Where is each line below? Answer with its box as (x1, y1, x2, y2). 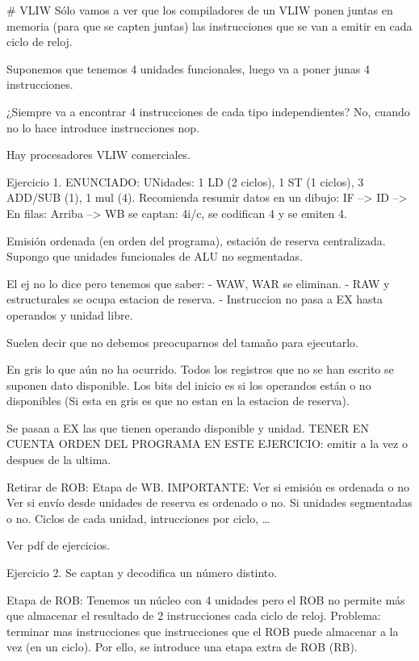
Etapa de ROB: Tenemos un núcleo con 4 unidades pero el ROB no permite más (6, 591, 405, 608)
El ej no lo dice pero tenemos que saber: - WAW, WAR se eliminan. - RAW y (6, 274, 390, 291)
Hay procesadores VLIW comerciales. (6, 146, 191, 163)
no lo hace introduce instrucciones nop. (6, 119, 200, 136)
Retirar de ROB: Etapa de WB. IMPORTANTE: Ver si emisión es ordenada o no (6, 478, 409, 495)
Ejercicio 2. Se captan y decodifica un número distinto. (6, 564, 278, 581)
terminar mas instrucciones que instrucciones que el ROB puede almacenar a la (6, 622, 399, 639)
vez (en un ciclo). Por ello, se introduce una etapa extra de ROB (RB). (6, 638, 358, 655)
